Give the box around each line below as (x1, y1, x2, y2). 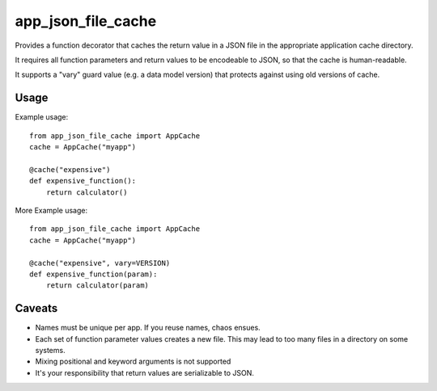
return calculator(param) (45, 281, 150, 290)
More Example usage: (15, 205, 88, 215)
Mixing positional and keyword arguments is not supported (35, 356, 231, 367)
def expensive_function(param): (29, 269, 158, 279)
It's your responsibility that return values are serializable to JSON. (35, 368, 255, 377)
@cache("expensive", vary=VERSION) (29, 259, 171, 267)
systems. (35, 346, 66, 355)
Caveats (15, 301, 58, 315)
